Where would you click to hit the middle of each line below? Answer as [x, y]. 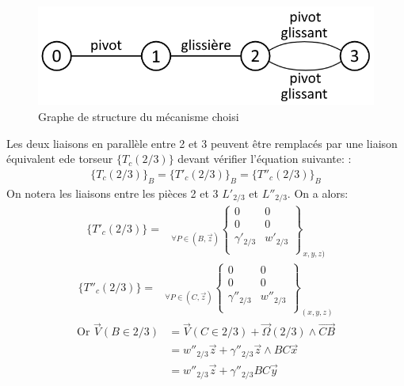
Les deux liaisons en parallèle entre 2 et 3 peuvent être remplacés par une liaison [202, 143]
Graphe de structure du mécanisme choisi [139, 116]
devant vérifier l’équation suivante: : [265, 159]
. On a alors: [318, 193]
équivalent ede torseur [60, 159]
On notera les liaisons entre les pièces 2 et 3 [112, 193]
